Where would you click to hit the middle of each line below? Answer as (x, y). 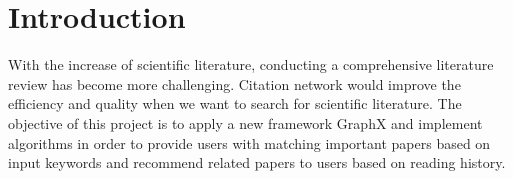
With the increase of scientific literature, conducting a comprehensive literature (251, 64)
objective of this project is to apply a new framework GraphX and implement (245, 122)
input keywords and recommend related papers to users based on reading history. (257, 162)
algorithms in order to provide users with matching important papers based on (249, 142)
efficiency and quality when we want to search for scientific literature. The (235, 103)
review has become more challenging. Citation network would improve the (234, 83)
